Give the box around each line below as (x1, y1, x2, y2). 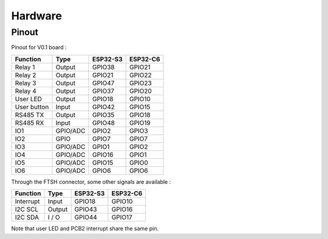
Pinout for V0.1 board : (11, 44, 67, 51)
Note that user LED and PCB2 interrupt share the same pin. (11, 225, 159, 232)
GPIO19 (129, 118, 151, 127)
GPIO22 (129, 70, 152, 79)
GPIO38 (92, 62, 115, 71)
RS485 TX (15, 110, 44, 119)
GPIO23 (129, 79, 152, 87)
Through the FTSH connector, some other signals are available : (11, 178, 171, 185)
